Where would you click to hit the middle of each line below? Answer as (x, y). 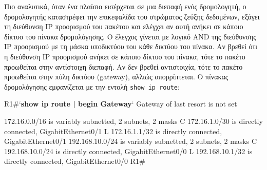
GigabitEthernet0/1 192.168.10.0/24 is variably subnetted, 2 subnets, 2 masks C (131, 141)
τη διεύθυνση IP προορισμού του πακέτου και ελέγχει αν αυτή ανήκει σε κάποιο (124, 26)
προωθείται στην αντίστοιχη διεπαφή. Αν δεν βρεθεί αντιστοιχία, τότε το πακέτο (123, 66)
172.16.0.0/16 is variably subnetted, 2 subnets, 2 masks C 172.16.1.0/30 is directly (133, 121)
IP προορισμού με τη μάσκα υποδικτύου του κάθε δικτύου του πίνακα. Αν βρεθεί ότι (131, 46)
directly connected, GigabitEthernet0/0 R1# (75, 161)
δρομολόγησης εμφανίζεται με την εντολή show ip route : (92, 86)
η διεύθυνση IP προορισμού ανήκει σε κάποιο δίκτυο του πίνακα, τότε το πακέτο (125, 56)
